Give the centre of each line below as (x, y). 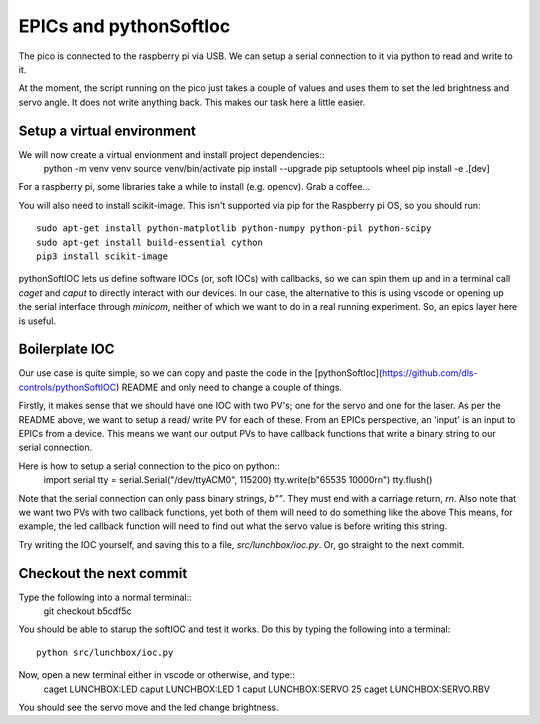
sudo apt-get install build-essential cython (150, 242)
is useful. (37, 321)
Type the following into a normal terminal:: (105, 597)
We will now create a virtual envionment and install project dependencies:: (171, 154)
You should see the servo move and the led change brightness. (148, 707)
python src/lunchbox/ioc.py (105, 652)
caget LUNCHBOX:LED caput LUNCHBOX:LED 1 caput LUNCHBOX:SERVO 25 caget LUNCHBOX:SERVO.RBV (266, 689)
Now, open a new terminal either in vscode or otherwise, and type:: (156, 675)
